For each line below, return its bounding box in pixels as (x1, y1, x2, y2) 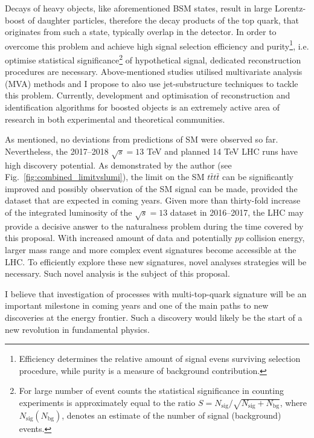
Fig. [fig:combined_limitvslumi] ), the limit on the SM (5, 170, 205, 183)
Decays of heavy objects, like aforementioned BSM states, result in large (5, 2, 272, 14)
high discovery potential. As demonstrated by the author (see (5, 158, 232, 171)
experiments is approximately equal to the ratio (19, 396, 196, 408)
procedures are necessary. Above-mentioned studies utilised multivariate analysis (5, 65, 303, 78)
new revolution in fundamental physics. (5, 323, 150, 335)
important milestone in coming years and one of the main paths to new (5, 299, 269, 312)
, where (280, 396, 307, 408)
